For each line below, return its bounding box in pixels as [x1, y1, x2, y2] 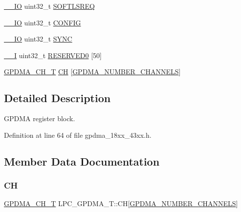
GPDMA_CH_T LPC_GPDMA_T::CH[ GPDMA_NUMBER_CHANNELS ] [4, 198, 238, 209]
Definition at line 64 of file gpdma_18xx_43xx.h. [4, 129, 152, 140]
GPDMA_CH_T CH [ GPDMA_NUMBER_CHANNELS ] [4, 66, 181, 77]
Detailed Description [4, 90, 111, 106]
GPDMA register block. [4, 113, 75, 124]
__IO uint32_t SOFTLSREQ [4, 1, 95, 11]
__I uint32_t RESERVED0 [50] [4, 50, 102, 60]
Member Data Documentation [4, 153, 160, 169]
